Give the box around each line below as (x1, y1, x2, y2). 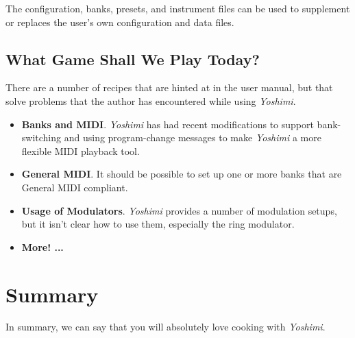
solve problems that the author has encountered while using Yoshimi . (5, 93, 296, 108)
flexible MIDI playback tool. (21, 143, 140, 158)
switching (21, 130, 62, 145)
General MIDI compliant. (21, 180, 128, 194)
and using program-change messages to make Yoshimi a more (64, 130, 321, 145)
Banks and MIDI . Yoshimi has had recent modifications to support (21, 117, 314, 131)
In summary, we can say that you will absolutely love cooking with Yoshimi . (5, 319, 326, 334)
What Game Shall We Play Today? (5, 48, 260, 69)
